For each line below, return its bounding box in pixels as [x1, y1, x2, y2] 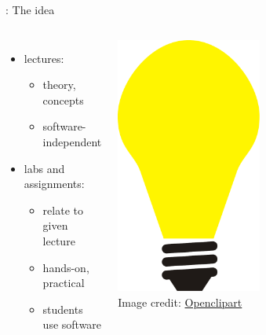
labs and [24, 160, 65, 176]
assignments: [24, 175, 85, 192]
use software [42, 316, 102, 333]
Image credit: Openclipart [118, 293, 242, 310]
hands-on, [42, 259, 89, 275]
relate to [42, 201, 83, 218]
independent [42, 133, 102, 149]
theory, [42, 76, 76, 93]
